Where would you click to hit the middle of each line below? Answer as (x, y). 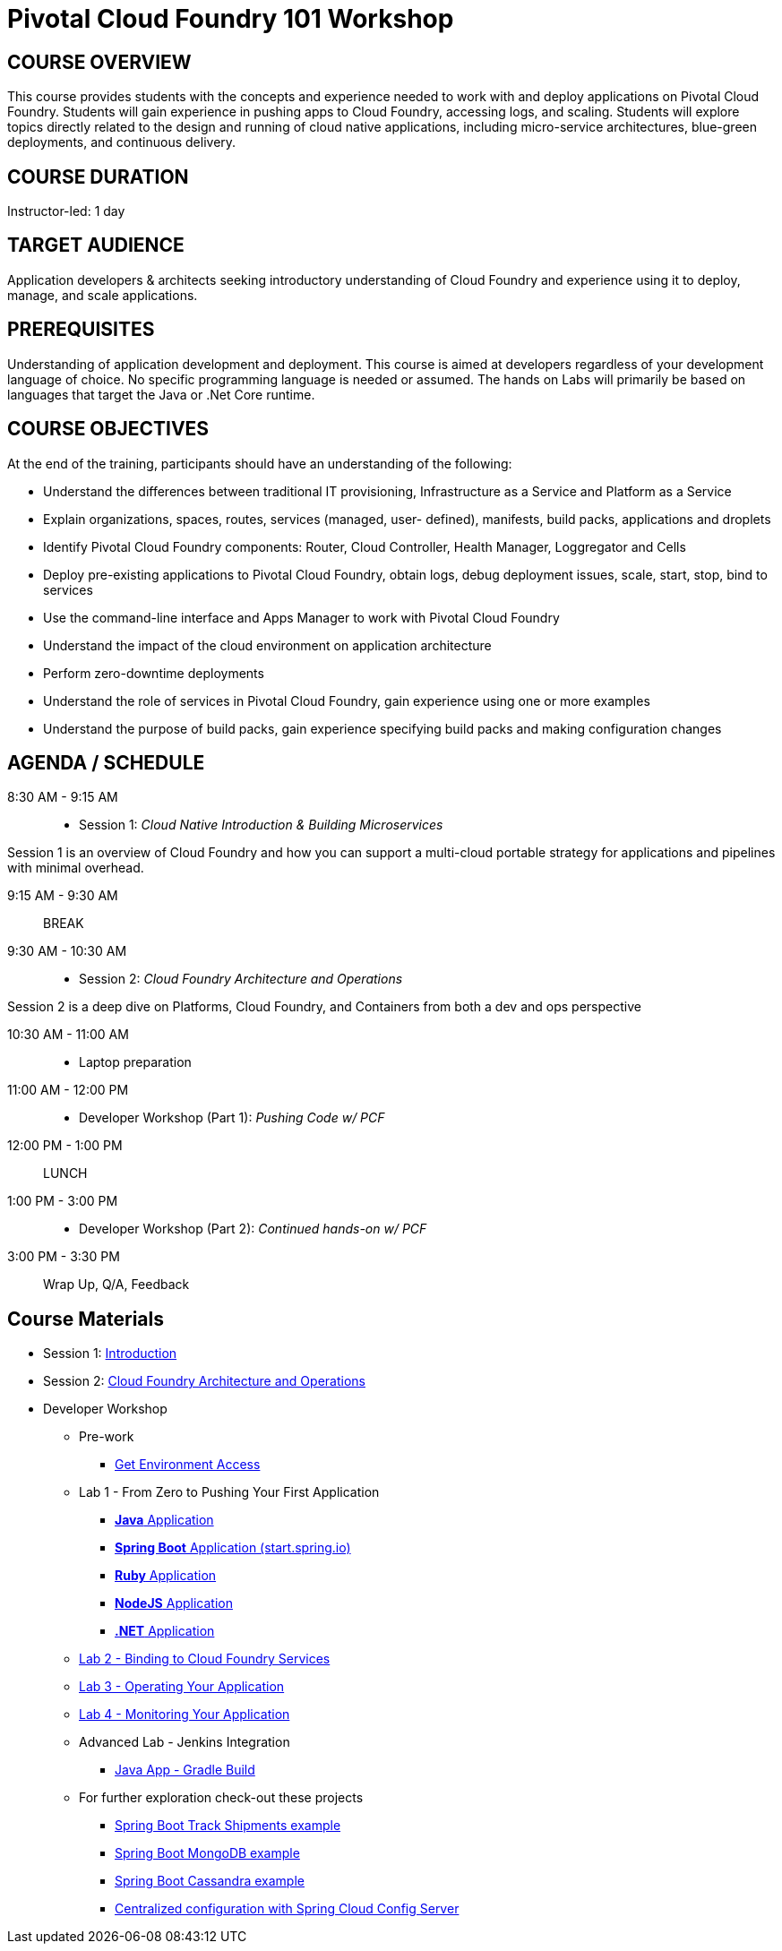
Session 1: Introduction (110, 1354)
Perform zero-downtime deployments (154, 673)
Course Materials (86, 1319)
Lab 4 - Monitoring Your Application (185, 1715)
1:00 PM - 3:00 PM (63, 1201)
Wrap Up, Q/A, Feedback (116, 1285)
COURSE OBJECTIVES (108, 429)
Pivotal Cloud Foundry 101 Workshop (231, 19)
